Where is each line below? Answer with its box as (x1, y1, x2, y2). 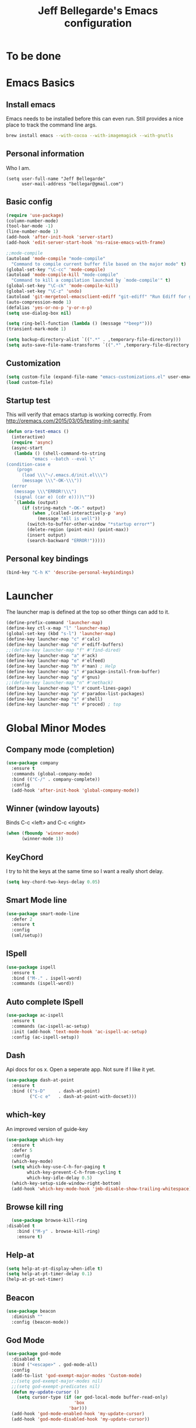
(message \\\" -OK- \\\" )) (21, 478, 82, 484)
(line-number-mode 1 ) (6, 229, 59, 235)
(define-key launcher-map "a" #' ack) (6, 652, 98, 659)
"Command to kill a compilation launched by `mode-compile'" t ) (11, 277, 171, 284)
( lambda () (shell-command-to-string (13, 450, 106, 456)
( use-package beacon (6, 1308, 57, 1314)
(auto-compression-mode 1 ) (6, 299, 72, 305)
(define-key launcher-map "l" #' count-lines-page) (6, 685, 132, 691)
